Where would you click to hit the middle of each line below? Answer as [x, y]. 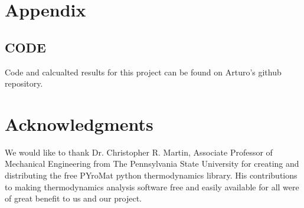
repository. [24, 83]
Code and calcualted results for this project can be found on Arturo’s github [143, 72]
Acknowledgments [79, 123]
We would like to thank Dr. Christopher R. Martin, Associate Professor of [139, 152]
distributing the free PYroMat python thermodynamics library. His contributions [151, 175]
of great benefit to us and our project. [73, 198]
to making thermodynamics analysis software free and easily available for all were [152, 186]
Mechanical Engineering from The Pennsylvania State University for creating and [152, 164]
